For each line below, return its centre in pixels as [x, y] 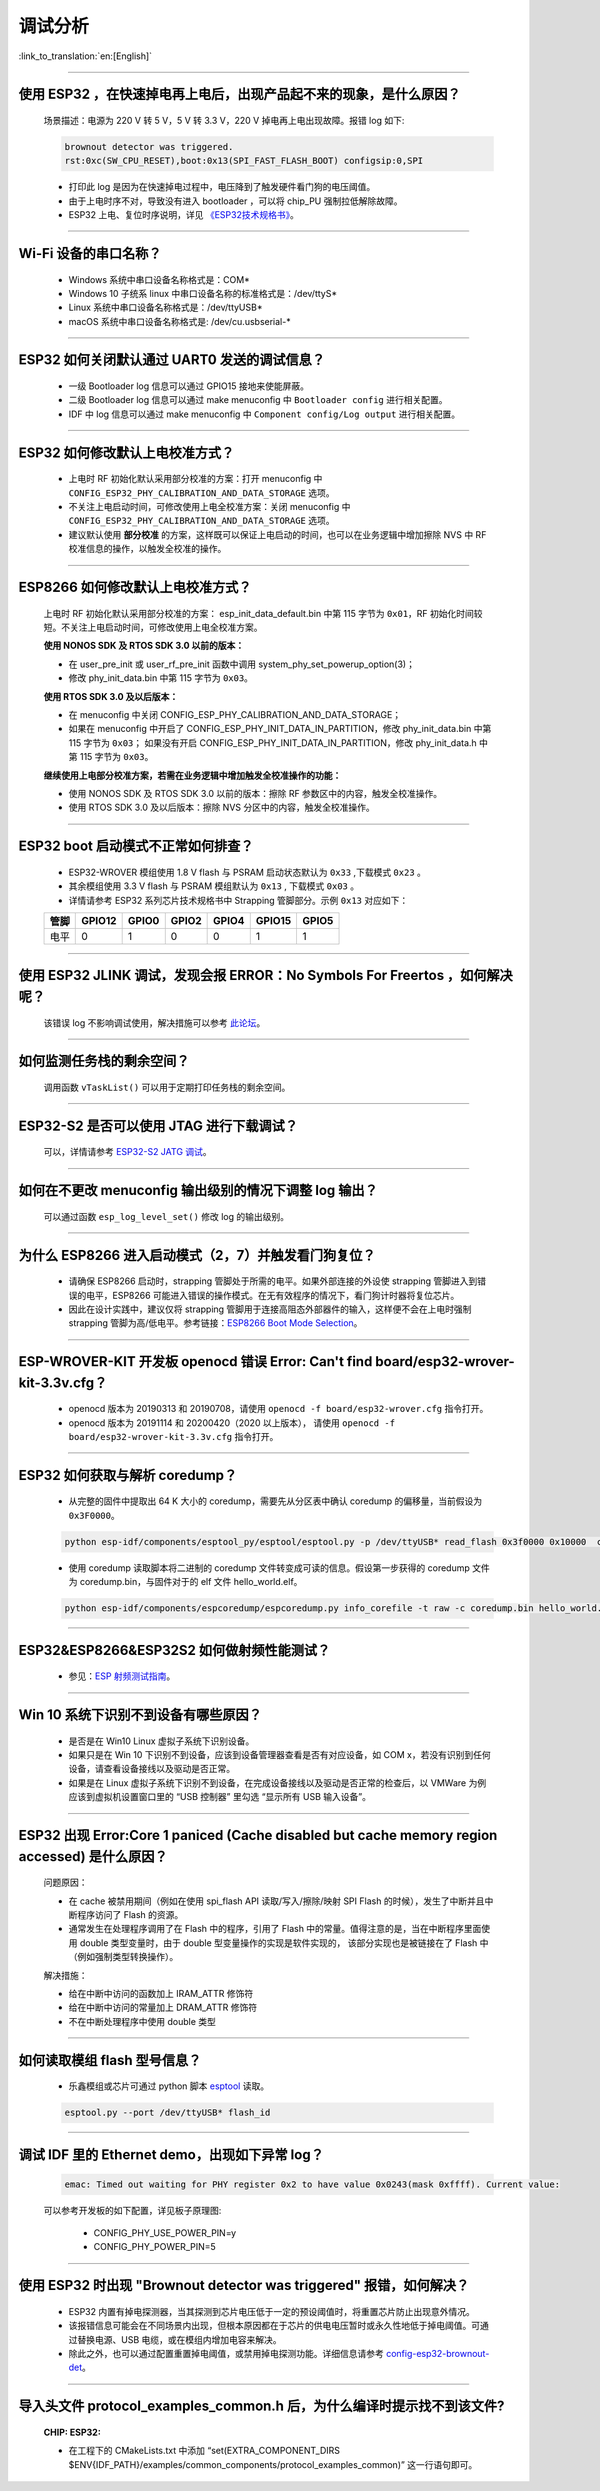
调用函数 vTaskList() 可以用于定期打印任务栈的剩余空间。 [167, 1087]
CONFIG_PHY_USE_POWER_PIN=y [165, 2233]
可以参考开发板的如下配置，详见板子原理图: [132, 2210]
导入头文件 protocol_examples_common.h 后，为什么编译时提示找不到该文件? [261, 2406]
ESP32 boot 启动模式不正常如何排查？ [136, 846]
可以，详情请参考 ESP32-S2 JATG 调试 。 [127, 1152]
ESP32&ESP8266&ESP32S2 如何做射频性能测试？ [174, 1650]
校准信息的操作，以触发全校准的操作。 [147, 549]
